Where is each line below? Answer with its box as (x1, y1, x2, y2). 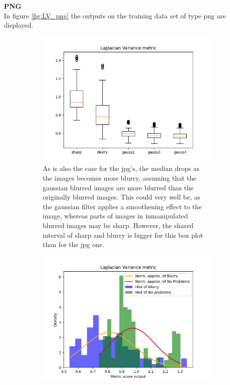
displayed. (4, 20, 33, 30)
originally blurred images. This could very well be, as (43, 192, 200, 202)
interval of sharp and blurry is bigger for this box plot (43, 230, 203, 240)
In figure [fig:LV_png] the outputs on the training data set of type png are (4, 10, 226, 20)
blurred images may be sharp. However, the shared (43, 220, 194, 230)
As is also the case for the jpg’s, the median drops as (43, 163, 199, 173)
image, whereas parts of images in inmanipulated (43, 211, 188, 221)
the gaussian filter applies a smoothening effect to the (43, 201, 202, 211)
